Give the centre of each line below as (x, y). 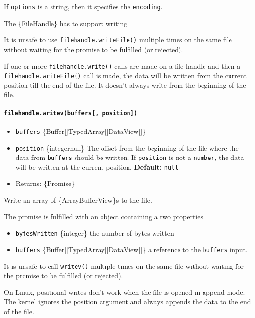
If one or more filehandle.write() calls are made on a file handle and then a (122, 66)
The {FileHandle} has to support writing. (67, 23)
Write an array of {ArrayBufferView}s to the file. (78, 200)
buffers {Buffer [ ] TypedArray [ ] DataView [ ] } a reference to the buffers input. (131, 249)
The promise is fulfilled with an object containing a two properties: (104, 216)
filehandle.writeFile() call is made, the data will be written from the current (125, 75)
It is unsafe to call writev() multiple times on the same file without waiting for (124, 266)
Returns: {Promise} (45, 183)
